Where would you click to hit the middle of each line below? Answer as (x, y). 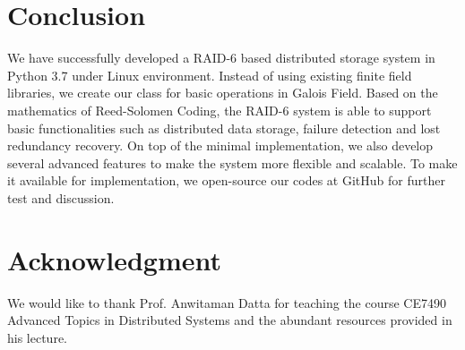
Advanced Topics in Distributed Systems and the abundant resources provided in (230, 320)
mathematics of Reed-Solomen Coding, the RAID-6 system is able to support (220, 110)
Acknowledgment (114, 259)
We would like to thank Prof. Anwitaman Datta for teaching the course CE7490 (227, 302)
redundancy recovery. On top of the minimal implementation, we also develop (220, 145)
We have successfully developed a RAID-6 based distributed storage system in (221, 58)
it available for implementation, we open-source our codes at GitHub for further (226, 180)
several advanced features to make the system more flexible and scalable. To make (232, 162)
